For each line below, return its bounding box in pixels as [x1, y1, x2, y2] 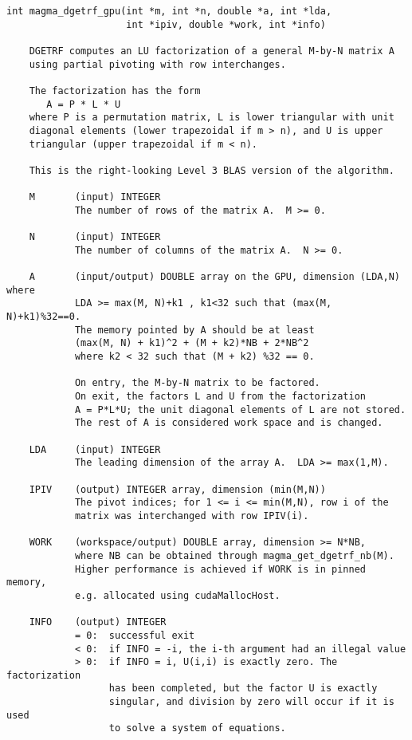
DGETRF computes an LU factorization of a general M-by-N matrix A [29, 45, 394, 57]
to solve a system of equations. [108, 722, 286, 734]
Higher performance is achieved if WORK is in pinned [74, 563, 367, 575]
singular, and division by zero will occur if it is [108, 696, 394, 708]
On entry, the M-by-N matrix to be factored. [74, 377, 320, 389]
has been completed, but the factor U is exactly [108, 683, 378, 695]
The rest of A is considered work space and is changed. [74, 417, 383, 429]
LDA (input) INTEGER [29, 443, 161, 455]
